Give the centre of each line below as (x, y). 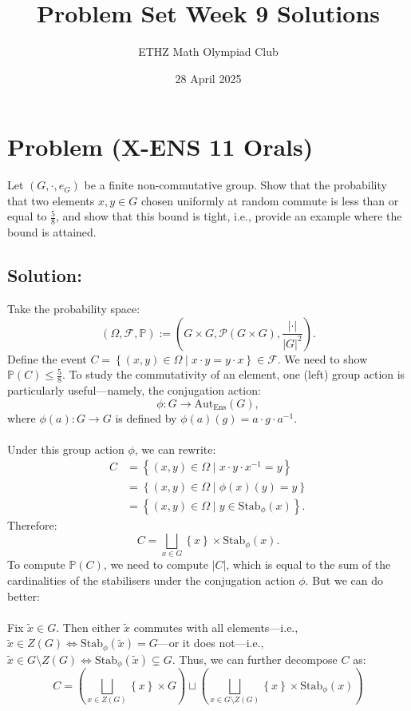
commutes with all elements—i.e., (216, 627)
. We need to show (322, 358)
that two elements (51, 200)
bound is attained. (52, 232)
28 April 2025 (208, 78)
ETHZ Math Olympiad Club (208, 52)
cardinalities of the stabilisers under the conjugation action (151, 580)
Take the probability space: (74, 309)
